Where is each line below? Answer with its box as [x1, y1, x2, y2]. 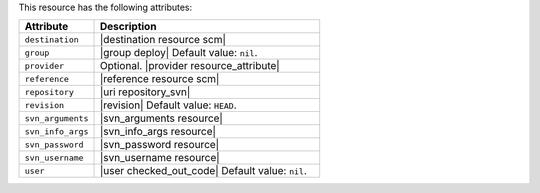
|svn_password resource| [99, 138, 220, 152]
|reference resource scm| [99, 72, 220, 86]
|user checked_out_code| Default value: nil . [99, 164, 307, 178]
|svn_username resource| [99, 151, 220, 165]
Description [99, 20, 157, 34]
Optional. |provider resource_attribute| [99, 59, 280, 73]
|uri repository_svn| [99, 85, 191, 99]
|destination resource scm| [99, 33, 227, 47]
